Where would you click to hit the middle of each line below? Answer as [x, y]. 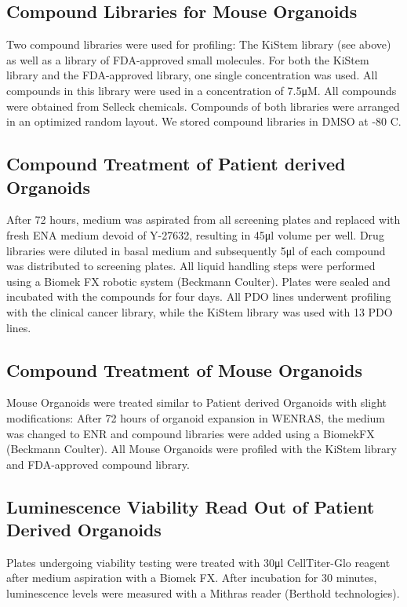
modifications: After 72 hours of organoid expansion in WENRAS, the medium [196, 417]
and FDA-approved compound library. [98, 464]
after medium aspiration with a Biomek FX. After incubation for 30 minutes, [192, 578]
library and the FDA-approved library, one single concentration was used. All [192, 75]
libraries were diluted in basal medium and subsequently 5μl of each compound [196, 250]
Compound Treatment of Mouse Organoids [185, 369]
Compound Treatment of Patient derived [176, 164]
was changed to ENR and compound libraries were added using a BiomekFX [191, 433]
